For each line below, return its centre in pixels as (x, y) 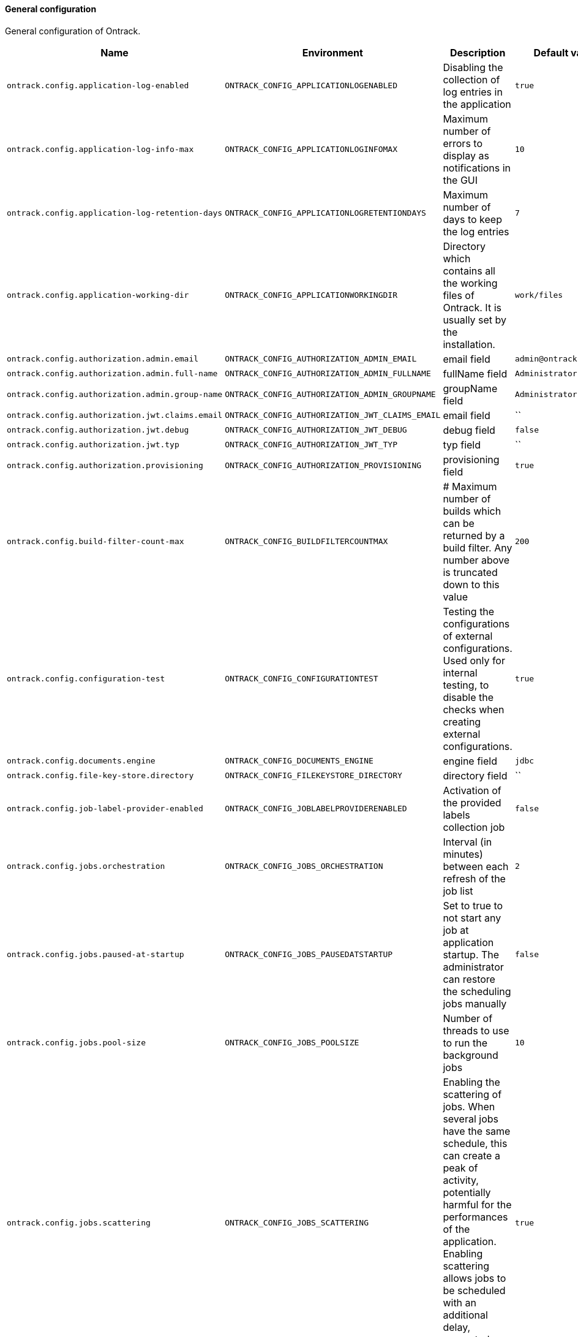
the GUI (460, 180)
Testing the (469, 611)
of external (468, 636)
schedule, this (475, 1143)
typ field (462, 445)
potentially (467, 1192)
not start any (472, 918)
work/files (539, 295)
